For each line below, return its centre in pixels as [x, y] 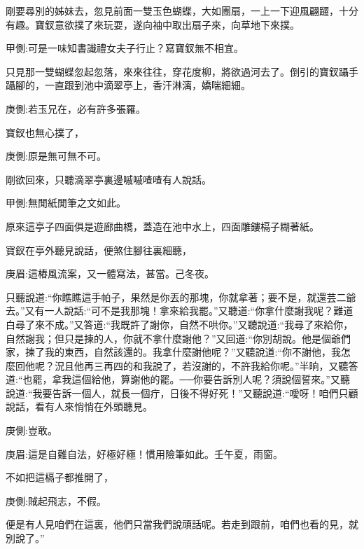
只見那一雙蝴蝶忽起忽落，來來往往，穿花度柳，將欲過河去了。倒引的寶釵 [172, 71]
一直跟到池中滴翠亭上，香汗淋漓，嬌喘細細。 [147, 85]
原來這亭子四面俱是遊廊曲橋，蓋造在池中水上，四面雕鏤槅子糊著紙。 [162, 226]
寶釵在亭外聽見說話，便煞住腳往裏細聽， [99, 250]
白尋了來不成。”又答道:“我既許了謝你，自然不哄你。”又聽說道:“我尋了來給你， [180, 324]
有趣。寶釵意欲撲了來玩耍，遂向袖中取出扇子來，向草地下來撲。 [153, 24]
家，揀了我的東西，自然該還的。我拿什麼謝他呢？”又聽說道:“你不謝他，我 [174, 352]
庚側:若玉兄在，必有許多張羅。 [76, 108]
